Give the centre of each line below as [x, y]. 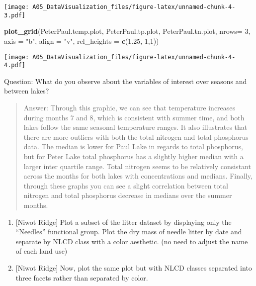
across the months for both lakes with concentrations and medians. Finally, [138, 176]
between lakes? [27, 91]
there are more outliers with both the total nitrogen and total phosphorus [136, 137]
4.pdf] [15, 65]
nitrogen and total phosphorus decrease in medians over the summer [128, 195]
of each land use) [42, 251]
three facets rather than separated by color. [82, 277]
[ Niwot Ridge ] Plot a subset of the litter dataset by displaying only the [124, 222]
